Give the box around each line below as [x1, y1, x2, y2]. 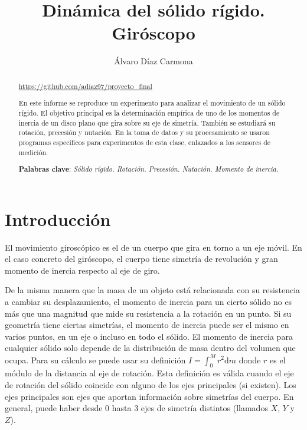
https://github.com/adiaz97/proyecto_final [18, 81, 152, 91]
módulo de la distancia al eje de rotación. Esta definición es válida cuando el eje [5, 367, 294, 379]
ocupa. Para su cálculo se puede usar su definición [5, 353, 186, 366]
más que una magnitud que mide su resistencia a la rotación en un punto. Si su [5, 307, 292, 319]
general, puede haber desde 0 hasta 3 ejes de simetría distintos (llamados [5, 402, 268, 414]
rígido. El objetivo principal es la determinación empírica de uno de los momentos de [18, 107, 280, 117]
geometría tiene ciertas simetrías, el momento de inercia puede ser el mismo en [5, 319, 289, 331]
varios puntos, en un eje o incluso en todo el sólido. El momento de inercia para [5, 330, 293, 342]
